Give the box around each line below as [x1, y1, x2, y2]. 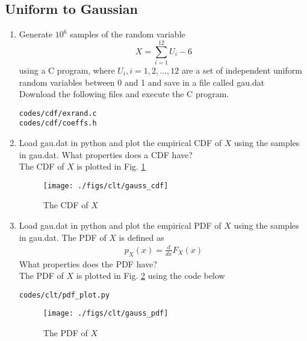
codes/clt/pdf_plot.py [19, 290, 110, 299]
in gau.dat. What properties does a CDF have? [19, 148, 193, 161]
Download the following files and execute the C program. [19, 88, 229, 100]
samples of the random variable [70, 28, 185, 40]
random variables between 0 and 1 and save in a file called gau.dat [19, 75, 265, 88]
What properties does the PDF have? [19, 257, 157, 270]
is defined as [119, 231, 164, 243]
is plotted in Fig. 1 [76, 160, 146, 173]
